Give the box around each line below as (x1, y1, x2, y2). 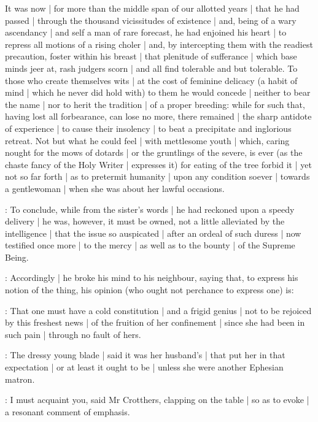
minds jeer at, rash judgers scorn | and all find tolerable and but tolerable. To (5, 61, 298, 74)
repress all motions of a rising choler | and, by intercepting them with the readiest (5, 37, 313, 50)
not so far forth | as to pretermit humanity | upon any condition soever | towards (5, 170, 310, 183)
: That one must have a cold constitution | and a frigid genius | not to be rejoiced (5, 304, 312, 316)
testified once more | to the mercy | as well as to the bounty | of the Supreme (5, 239, 295, 251)
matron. (5, 372, 35, 385)
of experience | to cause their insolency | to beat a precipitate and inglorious (5, 121, 292, 134)
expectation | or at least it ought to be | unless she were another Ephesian (5, 361, 284, 374)
